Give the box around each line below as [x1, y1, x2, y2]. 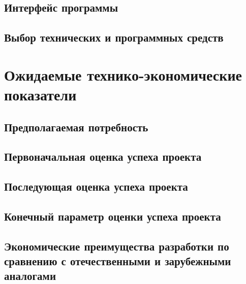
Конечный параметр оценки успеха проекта [4, 208, 221, 224]
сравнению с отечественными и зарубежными [4, 253, 231, 269]
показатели [4, 84, 77, 104]
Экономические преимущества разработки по [4, 238, 229, 254]
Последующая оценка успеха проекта [4, 179, 188, 194]
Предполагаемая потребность [4, 119, 148, 134]
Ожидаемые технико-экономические [4, 64, 242, 85]
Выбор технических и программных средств [4, 29, 224, 45]
